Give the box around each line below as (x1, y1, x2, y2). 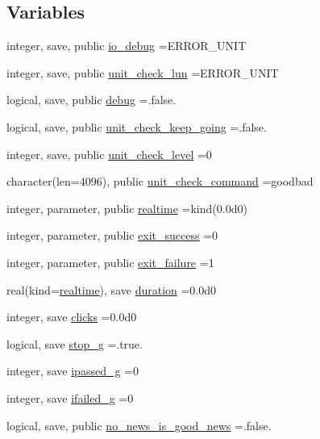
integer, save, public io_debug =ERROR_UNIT (6, 37, 247, 54)
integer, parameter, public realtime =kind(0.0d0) (6, 199, 247, 216)
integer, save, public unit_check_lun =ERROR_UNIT (6, 64, 279, 81)
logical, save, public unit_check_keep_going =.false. (6, 118, 267, 135)
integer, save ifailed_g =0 (6, 389, 134, 406)
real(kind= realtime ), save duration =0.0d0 (6, 281, 217, 298)
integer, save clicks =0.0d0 (6, 308, 137, 325)
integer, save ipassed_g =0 (6, 362, 139, 379)
